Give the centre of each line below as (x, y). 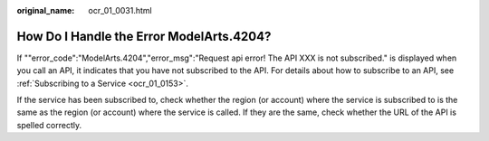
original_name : (46, 10)
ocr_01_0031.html (120, 10)
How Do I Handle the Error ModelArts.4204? (144, 36)
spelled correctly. (49, 125)
